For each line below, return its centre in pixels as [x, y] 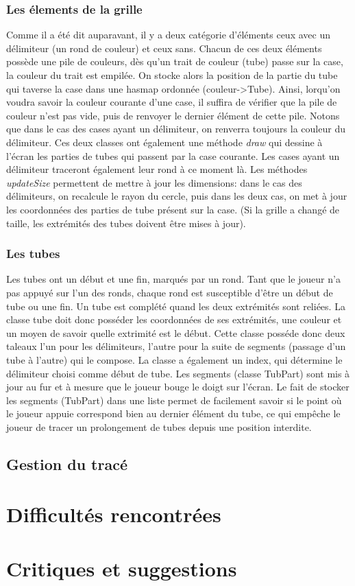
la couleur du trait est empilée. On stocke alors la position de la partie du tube [172, 75]
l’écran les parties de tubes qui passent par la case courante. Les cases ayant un [173, 155]
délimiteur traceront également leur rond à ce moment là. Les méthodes [157, 169]
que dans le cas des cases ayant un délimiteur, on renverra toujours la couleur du [176, 129]
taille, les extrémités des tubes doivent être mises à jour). [126, 223]
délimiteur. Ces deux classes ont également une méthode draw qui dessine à [164, 142]
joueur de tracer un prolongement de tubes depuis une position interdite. [159, 426]
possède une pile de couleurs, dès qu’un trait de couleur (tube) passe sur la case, [175, 61]
